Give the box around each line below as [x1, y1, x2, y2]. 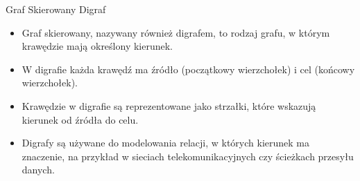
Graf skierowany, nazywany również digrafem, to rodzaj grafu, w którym [22, 25, 330, 39]
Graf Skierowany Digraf [6, 2, 106, 16]
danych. [22, 162, 55, 177]
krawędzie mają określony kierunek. [22, 39, 173, 53]
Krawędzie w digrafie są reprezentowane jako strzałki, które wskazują [22, 98, 316, 113]
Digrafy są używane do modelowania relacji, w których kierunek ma [22, 135, 309, 150]
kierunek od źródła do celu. [22, 112, 139, 126]
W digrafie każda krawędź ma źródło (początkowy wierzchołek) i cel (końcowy [22, 61, 355, 76]
